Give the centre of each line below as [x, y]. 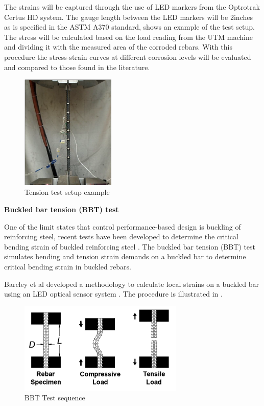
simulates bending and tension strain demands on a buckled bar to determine [125, 256]
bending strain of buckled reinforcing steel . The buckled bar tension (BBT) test [130, 246]
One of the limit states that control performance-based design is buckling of [123, 226]
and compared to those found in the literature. [77, 67]
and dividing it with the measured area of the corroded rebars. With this [118, 47]
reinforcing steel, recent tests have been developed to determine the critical [121, 236]
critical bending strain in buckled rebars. [68, 266]
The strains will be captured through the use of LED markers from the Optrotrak [132, 7]
